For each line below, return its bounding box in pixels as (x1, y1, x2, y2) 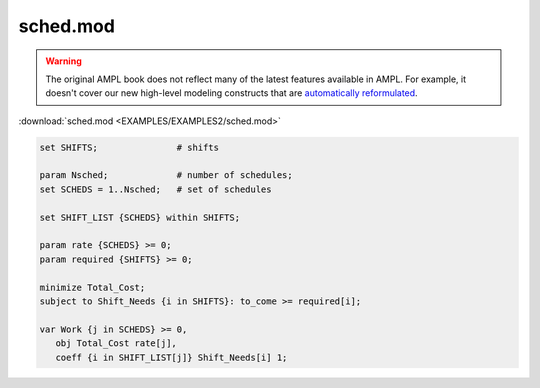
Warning (45, 55, 82, 67)
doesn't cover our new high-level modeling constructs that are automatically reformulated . (45, 87, 419, 99)
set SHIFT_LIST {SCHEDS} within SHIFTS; (39, 211, 240, 223)
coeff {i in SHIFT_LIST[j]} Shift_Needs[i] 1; (55, 351, 288, 363)
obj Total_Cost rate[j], (55, 338, 177, 349)
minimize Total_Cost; (39, 281, 146, 293)
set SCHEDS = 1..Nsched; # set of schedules (39, 183, 272, 195)
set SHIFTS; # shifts (39, 141, 220, 153)
